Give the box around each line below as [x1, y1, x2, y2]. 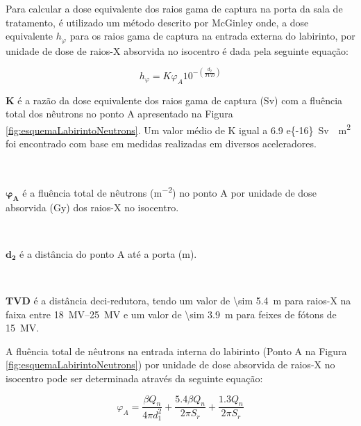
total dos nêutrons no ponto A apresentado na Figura [6, 106, 233, 121]
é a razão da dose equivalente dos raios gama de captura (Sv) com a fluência [17, 92, 343, 107]
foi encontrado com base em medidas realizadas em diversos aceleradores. [6, 136, 317, 150]
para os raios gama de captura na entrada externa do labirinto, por [69, 28, 355, 43]
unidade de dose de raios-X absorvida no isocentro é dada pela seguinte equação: [6, 43, 349, 58]
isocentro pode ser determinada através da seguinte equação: [6, 370, 263, 385]
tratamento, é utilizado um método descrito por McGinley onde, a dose [6, 15, 309, 29]
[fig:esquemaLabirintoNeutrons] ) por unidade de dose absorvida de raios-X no [6, 357, 335, 372]
